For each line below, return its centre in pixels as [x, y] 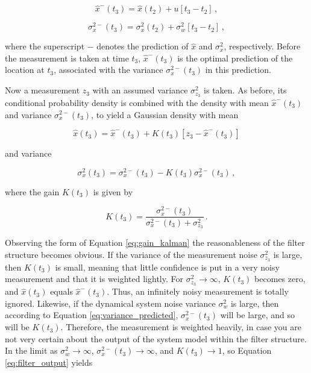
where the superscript [45, 46]
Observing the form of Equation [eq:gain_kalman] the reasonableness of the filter [155, 243]
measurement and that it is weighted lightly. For [94, 279]
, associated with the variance [108, 70]
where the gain [32, 191]
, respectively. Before [262, 46]
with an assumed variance [140, 90]
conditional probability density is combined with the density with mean [137, 102]
